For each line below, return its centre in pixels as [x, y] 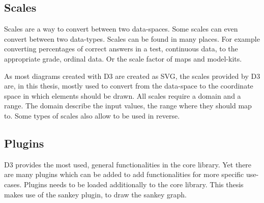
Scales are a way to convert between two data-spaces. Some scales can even [121, 29]
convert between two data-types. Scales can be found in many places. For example [132, 38]
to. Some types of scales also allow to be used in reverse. [92, 115]
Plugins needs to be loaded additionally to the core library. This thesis [134, 184]
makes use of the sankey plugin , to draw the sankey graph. [95, 194]
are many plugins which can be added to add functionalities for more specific [124, 174]
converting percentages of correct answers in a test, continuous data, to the [121, 49]
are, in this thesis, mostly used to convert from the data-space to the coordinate [129, 86]
